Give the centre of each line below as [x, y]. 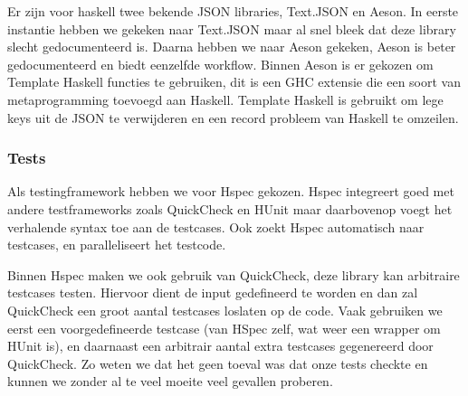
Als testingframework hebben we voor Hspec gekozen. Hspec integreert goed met [231, 191]
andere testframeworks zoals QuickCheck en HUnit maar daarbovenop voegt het [230, 208]
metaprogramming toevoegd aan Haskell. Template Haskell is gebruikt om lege [225, 99]
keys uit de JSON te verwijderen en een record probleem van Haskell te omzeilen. [233, 117]
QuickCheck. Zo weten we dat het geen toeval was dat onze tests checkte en [218, 363]
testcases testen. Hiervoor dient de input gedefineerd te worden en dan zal [213, 292]
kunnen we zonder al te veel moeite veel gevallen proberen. [170, 381]
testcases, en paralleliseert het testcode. [117, 245]
